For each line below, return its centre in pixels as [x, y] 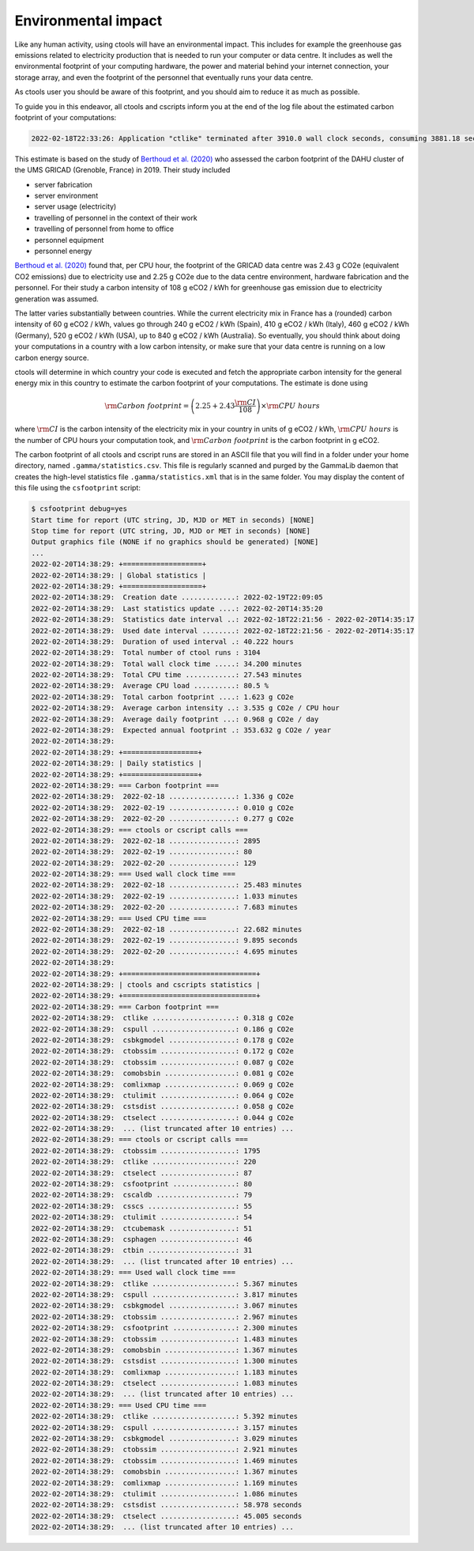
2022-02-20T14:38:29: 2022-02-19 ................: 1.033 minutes [165, 896]
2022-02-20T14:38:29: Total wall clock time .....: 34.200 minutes [167, 664]
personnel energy [63, 251]
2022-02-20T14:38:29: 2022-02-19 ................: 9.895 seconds [165, 940]
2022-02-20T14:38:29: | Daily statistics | [117, 764]
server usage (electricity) [75, 206]
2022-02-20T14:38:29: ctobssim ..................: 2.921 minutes [165, 1450]
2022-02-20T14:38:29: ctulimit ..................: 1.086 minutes [165, 1494]
